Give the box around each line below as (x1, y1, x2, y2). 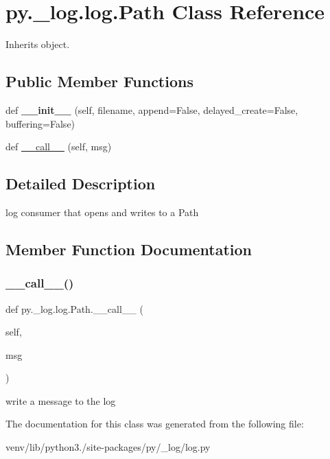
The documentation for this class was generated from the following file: (5, 416, 304, 431)
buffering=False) (5, 116, 75, 130)
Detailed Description (5, 173, 156, 194)
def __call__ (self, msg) (5, 139, 112, 154)
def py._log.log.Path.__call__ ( (5, 301, 143, 316)
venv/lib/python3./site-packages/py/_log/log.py (5, 440, 211, 454)
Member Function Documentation (5, 238, 252, 259)
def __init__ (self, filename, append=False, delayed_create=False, (5, 102, 298, 117)
